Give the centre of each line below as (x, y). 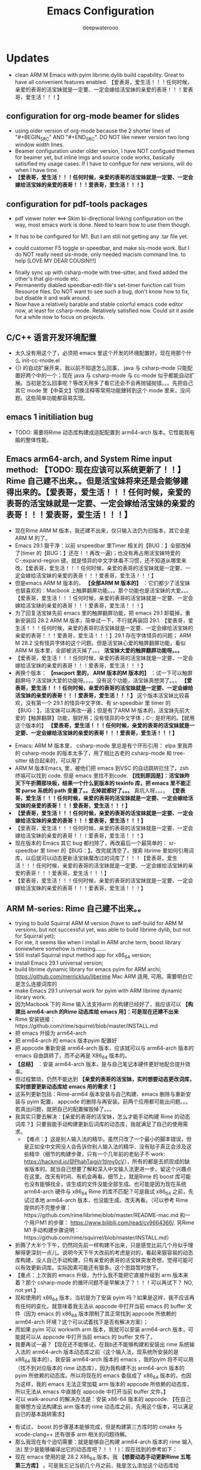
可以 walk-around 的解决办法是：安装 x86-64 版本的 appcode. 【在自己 (103, 1399)
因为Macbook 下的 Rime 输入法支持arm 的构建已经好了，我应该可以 (98, 1004)
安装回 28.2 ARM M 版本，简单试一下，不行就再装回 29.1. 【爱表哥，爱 (107, 620)
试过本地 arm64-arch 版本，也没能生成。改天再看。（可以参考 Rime (106, 1200)
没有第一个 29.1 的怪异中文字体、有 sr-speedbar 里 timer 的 (98, 703)
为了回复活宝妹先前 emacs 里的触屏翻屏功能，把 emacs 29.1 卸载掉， (100, 613)
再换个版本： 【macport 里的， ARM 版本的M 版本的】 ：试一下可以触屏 (104, 673)
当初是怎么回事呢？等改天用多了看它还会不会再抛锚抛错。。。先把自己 (109, 382)
